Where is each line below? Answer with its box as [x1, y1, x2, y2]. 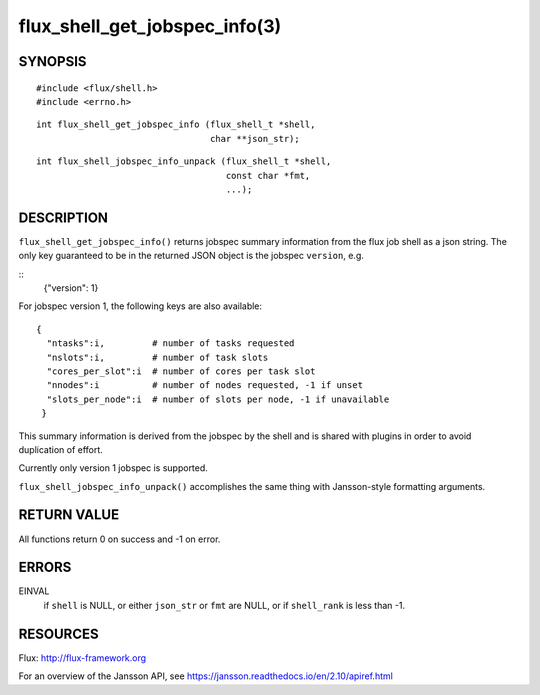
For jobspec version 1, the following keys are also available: [18, 300, 263, 312]
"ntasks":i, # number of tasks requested [46, 338, 295, 349]
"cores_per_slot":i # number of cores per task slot [46, 365, 316, 377]
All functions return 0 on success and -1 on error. [18, 533, 221, 545]
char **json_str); [210, 133, 300, 144]
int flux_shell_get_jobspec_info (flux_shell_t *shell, [36, 119, 316, 130]
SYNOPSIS [18, 53, 87, 70]
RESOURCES [18, 625, 99, 642]
